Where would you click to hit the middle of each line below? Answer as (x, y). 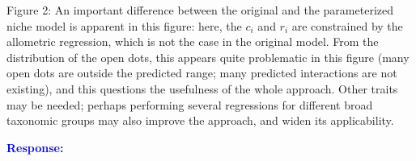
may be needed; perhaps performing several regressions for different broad (190, 104)
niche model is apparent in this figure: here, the (124, 25)
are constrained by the (347, 25)
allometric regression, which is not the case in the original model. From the (193, 41)
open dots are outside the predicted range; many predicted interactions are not (202, 73)
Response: (35, 147)
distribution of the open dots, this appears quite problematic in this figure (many (208, 57)
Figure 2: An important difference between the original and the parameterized (200, 10)
